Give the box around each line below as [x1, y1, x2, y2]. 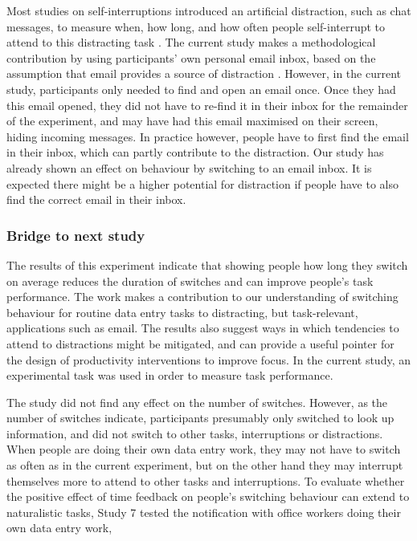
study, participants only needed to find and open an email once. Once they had [6, 80, 396, 97]
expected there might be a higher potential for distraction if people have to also [6, 175, 399, 192]
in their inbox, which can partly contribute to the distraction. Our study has [6, 144, 384, 161]
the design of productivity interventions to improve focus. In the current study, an [6, 351, 411, 368]
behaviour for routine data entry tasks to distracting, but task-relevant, [6, 303, 358, 320]
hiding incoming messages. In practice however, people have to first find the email [6, 128, 409, 144]
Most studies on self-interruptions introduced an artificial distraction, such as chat [6, 2, 411, 18]
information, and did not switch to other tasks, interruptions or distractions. [6, 425, 383, 441]
